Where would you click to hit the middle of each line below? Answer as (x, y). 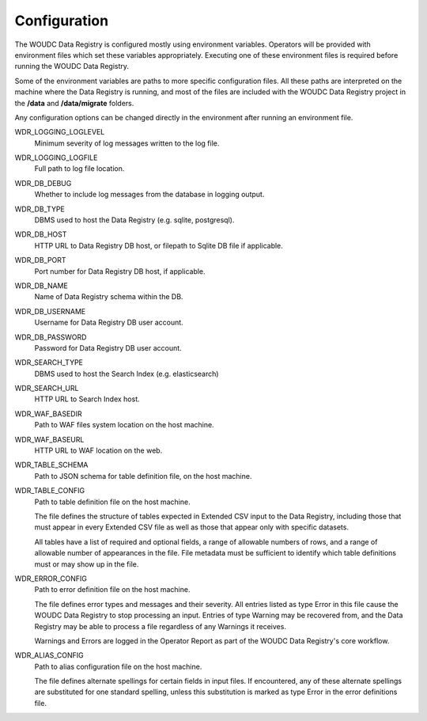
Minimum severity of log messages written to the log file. (127, 143)
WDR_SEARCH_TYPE (49, 362)
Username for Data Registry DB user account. (109, 323)
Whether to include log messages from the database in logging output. (149, 195)
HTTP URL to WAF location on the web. (98, 450)
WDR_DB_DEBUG (43, 183)
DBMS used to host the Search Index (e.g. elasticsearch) (127, 374)
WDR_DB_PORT (40, 260)
